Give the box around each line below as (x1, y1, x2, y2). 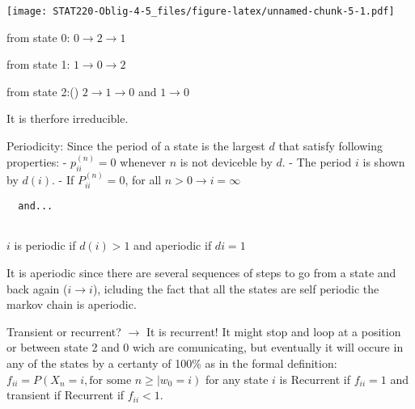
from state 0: (6, 28, 70, 45)
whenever (120, 154, 167, 171)
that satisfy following (278, 137, 383, 154)
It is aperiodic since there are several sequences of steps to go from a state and (6, 264, 396, 280)
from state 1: (6, 56, 70, 73)
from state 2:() (6, 82, 79, 99)
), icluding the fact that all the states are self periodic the (92, 280, 379, 297)
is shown (362, 154, 405, 171)
